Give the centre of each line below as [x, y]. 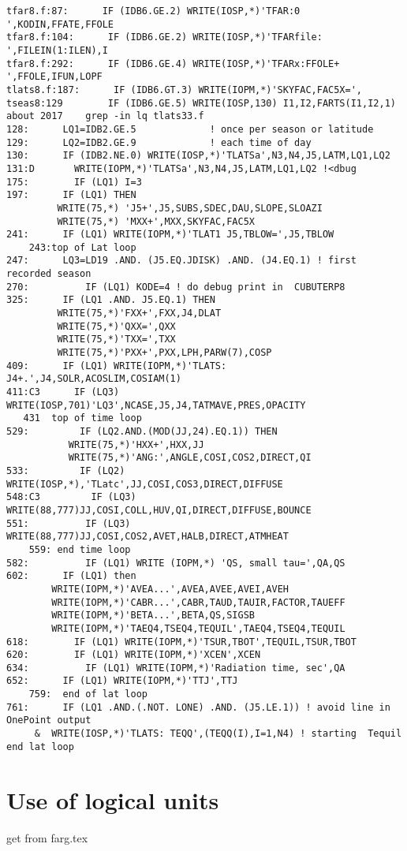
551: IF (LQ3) [69, 523]
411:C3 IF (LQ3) [63, 392]
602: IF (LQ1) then [71, 576]
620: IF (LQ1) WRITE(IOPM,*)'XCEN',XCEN [134, 655]
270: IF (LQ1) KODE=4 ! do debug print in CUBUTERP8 [176, 287]
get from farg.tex [47, 837]
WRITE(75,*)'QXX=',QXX [116, 326]
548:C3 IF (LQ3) [71, 497]
